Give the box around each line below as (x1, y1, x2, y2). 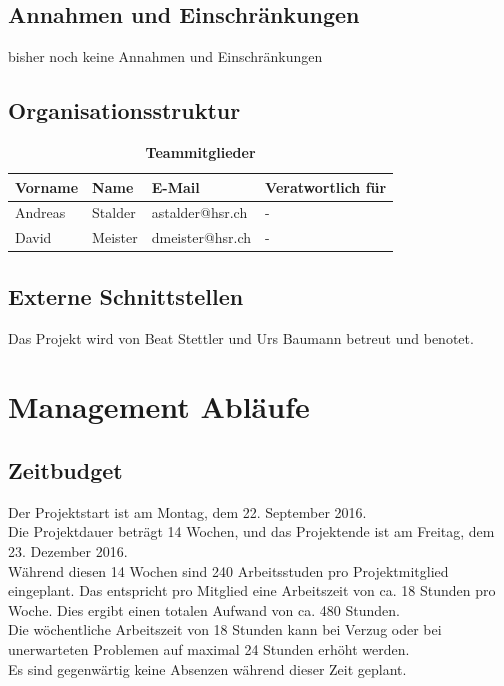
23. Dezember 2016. (8, 540, 128, 561)
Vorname (15, 176, 79, 197)
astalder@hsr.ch (151, 202, 248, 223)
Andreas (15, 202, 66, 223)
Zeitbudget (8, 454, 123, 485)
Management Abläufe (8, 386, 310, 427)
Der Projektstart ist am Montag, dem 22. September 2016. (8, 501, 367, 522)
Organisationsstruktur (8, 95, 241, 126)
